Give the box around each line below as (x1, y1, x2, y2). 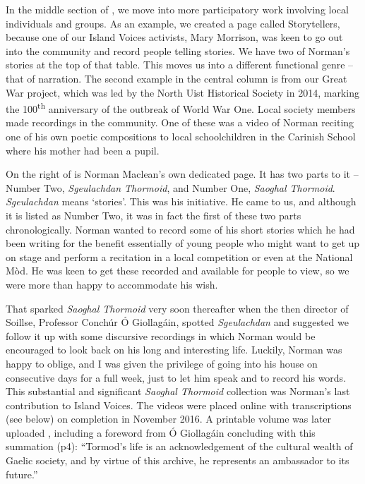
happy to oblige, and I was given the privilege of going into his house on (6, 356, 318, 370)
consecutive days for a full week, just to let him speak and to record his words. (6, 370, 347, 385)
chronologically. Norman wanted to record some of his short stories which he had (6, 222, 355, 236)
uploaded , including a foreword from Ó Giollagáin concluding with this (6, 425, 316, 440)
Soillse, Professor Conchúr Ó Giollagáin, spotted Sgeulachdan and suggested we (6, 315, 349, 329)
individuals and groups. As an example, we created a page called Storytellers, (6, 16, 340, 30)
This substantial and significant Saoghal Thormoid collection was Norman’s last (6, 384, 350, 399)
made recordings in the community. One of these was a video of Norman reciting (6, 115, 354, 130)
